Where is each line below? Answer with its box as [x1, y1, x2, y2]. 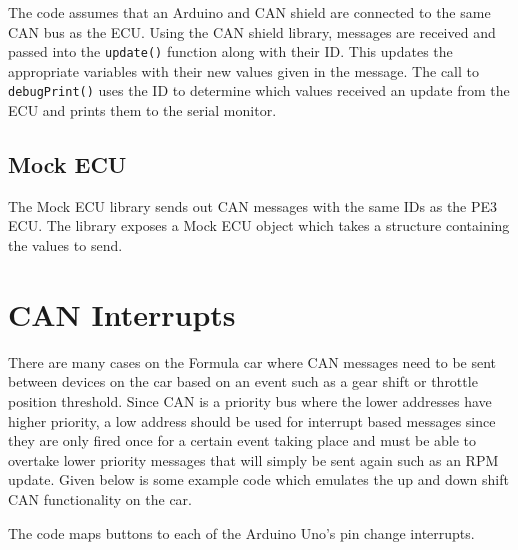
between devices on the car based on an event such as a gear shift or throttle [8, 371, 478, 392]
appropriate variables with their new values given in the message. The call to [8, 60, 479, 81]
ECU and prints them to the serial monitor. [8, 100, 277, 121]
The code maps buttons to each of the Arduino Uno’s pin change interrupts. [8, 522, 475, 543]
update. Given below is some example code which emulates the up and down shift [8, 469, 509, 490]
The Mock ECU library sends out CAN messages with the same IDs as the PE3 [8, 195, 498, 216]
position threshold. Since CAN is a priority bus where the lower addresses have [8, 390, 492, 411]
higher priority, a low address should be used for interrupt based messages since [8, 410, 496, 431]
